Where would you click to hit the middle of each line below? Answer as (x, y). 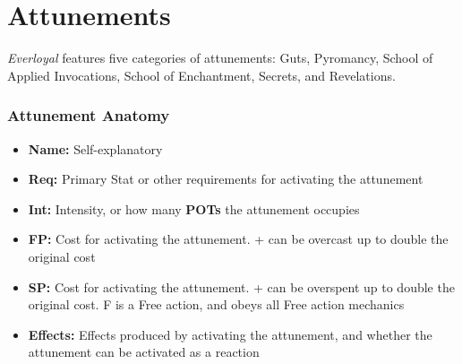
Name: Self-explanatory (95, 148)
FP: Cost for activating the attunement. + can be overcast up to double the (238, 239)
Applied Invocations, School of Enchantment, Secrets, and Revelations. (201, 75)
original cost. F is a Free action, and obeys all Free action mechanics (216, 304)
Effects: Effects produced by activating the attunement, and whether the (230, 334)
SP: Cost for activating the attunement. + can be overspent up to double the (241, 286)
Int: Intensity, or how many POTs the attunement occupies (194, 208)
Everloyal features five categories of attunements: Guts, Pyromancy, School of (220, 58)
